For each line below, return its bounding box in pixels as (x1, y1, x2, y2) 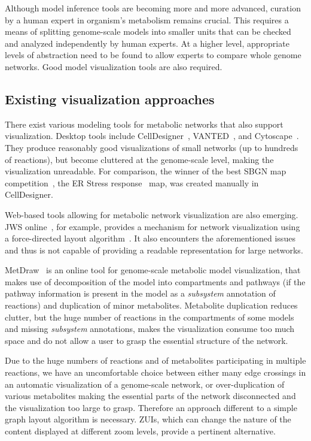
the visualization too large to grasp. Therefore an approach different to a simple (5, 401, 297, 413)
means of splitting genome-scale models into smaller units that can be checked (5, 25, 291, 38)
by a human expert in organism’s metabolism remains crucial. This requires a (5, 13, 289, 26)
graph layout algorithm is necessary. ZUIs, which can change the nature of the (5, 413, 291, 425)
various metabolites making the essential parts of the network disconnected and (5, 389, 296, 402)
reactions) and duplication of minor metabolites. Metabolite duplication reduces (5, 299, 298, 312)
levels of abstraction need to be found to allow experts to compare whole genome (5, 49, 301, 61)
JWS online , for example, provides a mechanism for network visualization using (5, 220, 300, 232)
